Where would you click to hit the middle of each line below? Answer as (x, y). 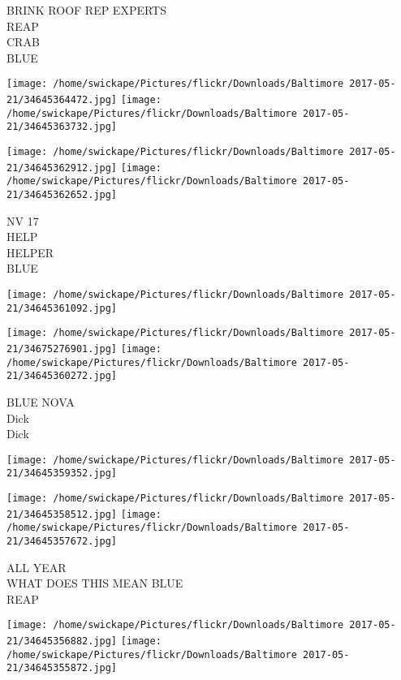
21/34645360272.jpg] (62, 376)
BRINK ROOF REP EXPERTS (86, 10)
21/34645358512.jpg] (62, 514)
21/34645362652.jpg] (62, 194)
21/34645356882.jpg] (62, 641)
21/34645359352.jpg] (62, 473)
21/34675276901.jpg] (62, 349)
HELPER (30, 252)
